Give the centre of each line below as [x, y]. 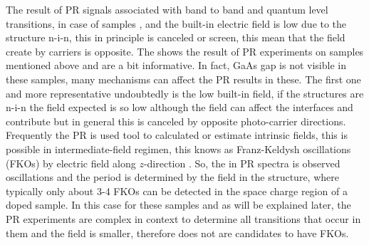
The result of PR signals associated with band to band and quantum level [167, 9]
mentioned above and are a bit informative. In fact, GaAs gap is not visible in [176, 65]
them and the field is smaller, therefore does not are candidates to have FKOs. [177, 233]
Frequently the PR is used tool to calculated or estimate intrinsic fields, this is [177, 135]
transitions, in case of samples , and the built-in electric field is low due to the [176, 23]
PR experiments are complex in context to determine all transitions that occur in [183, 218]
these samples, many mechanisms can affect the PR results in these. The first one [183, 79]
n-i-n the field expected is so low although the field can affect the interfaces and [180, 107]
